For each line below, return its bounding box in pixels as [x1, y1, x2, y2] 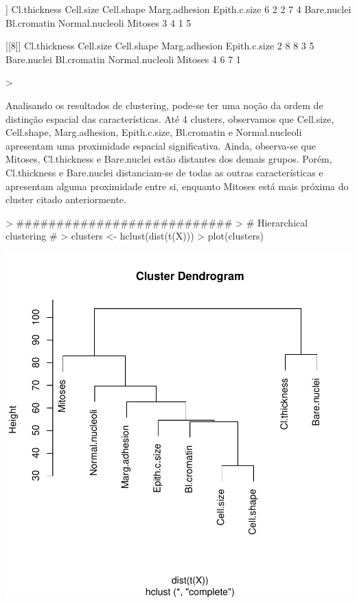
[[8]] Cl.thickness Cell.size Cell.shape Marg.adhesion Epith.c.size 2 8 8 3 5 [5, 38, 314, 53]
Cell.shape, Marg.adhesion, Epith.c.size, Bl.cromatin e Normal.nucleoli [5, 125, 302, 139]
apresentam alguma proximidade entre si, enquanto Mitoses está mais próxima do [5, 178, 349, 193]
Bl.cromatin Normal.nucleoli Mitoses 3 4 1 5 [5, 15, 192, 30]
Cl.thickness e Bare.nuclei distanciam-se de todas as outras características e [5, 165, 323, 179]
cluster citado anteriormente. [5, 192, 126, 207]
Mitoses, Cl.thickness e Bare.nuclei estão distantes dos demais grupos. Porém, [5, 152, 332, 166]
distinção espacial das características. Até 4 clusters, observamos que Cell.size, [5, 111, 334, 126]
